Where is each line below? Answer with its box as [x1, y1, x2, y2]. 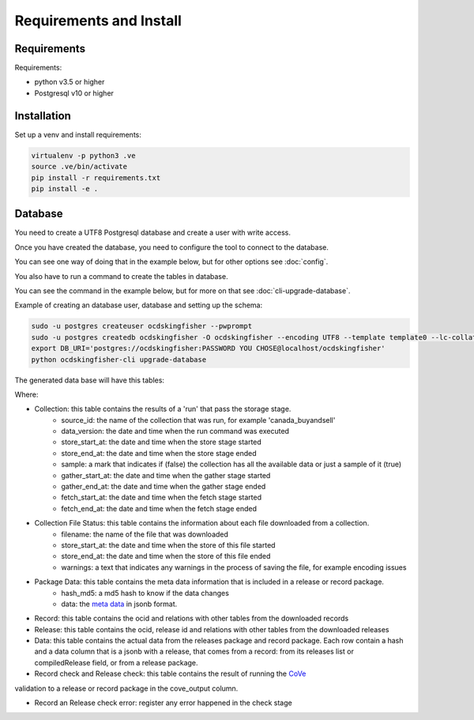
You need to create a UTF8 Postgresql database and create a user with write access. [14, 228, 292, 237]
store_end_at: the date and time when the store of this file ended [61, 552, 271, 561]
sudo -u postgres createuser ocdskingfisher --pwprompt [31, 322, 253, 331]
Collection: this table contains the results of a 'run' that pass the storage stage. [34, 404, 292, 414]
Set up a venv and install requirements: [14, 130, 142, 139]
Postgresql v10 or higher [34, 88, 115, 98]
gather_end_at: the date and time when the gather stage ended [61, 482, 266, 492]
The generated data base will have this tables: [14, 375, 165, 385]
